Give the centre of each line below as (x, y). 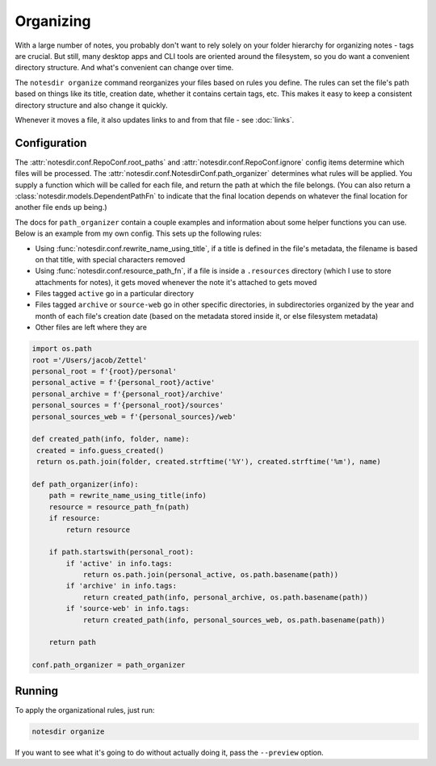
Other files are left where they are (91, 328)
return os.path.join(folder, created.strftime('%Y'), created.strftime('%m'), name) (209, 462)
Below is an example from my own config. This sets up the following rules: (138, 233)
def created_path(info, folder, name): (111, 439)
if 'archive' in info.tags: (122, 586)
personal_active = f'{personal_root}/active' (124, 383)
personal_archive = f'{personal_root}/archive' (128, 394)
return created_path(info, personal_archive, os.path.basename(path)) (226, 597)
